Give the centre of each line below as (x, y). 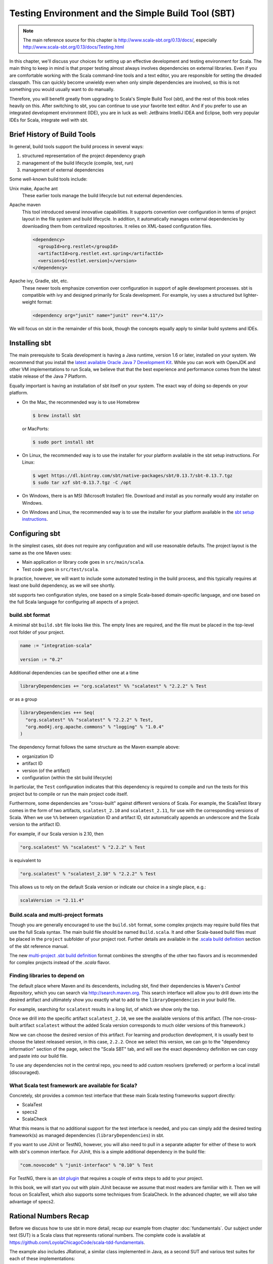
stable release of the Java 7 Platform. (48, 376)
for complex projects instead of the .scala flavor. (60, 963)
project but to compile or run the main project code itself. (69, 794)
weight (29, 302)
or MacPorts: (35, 428)
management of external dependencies (63, 170)
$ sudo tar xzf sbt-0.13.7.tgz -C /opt (82, 483)
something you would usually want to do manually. (62, 89)
